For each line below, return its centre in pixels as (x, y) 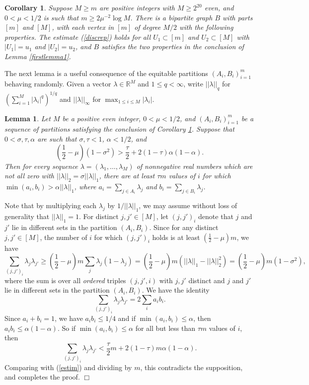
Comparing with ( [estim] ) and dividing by (68, 367)
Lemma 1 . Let (28, 118)
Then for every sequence (41, 166)
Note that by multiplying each (51, 205)
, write (193, 84)
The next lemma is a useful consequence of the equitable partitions (106, 73)
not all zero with (30, 176)
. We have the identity (176, 290)
